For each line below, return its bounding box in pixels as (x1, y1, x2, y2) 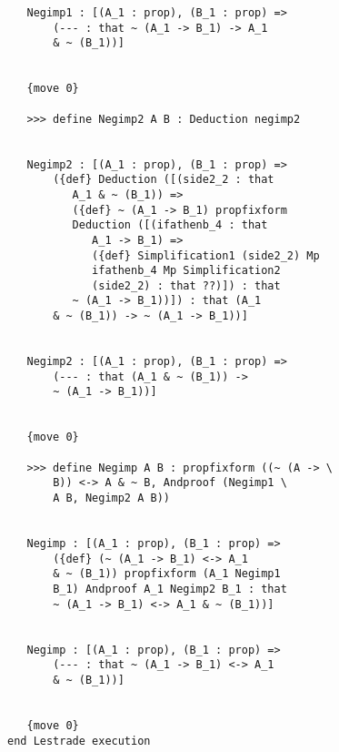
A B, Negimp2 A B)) (53, 492, 170, 504)
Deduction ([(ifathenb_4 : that (72, 218, 268, 232)
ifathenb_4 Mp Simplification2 (92, 264, 281, 278)
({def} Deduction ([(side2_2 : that (53, 173, 274, 187)
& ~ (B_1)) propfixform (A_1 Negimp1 (53, 567, 281, 581)
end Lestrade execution (7, 734, 151, 747)
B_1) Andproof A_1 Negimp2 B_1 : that (53, 582, 287, 595)
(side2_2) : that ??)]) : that (92, 279, 281, 292)
